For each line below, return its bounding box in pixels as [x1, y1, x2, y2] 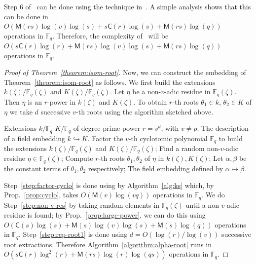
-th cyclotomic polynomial [128, 133, 208, 143]
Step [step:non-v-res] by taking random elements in [4, 199, 159, 210]
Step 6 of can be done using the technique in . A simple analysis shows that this [4, 1, 251, 11]
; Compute [61, 153, 93, 163]
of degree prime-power [73, 123, 141, 133]
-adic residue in [164, 86, 211, 97]
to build [219, 133, 243, 143]
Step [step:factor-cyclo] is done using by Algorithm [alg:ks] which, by [4, 180, 214, 190]
